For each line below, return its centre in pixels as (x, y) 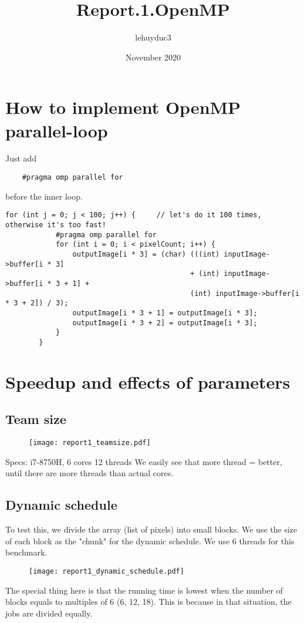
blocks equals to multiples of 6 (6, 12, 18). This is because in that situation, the (148, 602)
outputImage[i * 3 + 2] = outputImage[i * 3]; (165, 323)
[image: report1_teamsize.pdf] (90, 443)
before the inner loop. (44, 196)
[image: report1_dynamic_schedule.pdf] (107, 571)
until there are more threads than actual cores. (89, 473)
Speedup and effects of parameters (148, 381)
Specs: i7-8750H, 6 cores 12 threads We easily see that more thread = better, (144, 461)
